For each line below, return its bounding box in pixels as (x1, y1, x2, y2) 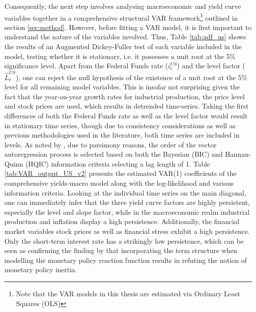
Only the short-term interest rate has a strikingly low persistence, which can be (4, 235, 244, 246)
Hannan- (225, 149, 251, 159)
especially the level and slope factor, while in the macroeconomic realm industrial (4, 206, 250, 217)
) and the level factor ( (177, 60, 246, 71)
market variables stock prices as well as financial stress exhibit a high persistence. (4, 226, 250, 236)
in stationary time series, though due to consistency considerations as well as (4, 120, 236, 130)
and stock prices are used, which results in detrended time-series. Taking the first (4, 101, 249, 111)
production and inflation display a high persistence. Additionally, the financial (4, 216, 239, 227)
